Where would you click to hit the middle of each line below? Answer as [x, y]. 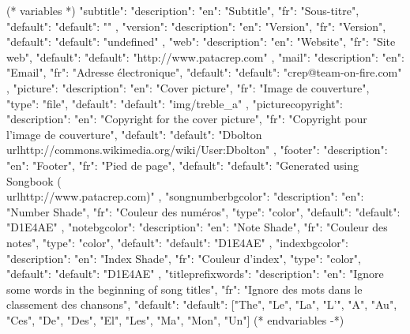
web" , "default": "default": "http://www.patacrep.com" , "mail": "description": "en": [205, 56]
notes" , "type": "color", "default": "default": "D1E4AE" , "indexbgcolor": [177, 242]
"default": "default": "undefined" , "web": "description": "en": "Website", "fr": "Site [201, 41]
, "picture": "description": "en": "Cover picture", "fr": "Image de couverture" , [188, 87]
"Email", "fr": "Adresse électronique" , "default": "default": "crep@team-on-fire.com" [204, 72]
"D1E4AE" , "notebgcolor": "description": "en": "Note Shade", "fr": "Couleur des [197, 227]
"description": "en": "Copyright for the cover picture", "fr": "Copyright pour [187, 119]
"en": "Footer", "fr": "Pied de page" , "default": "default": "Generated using [183, 165]
